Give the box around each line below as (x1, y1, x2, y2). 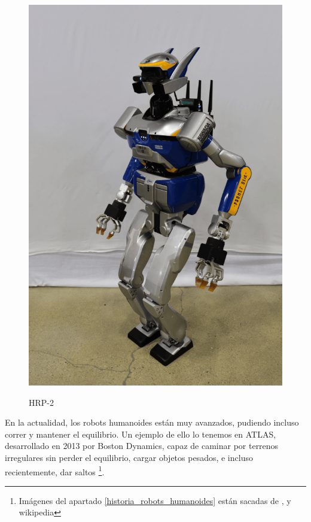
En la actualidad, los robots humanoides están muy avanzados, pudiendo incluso (5, 416, 299, 429)
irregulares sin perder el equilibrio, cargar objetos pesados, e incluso (5, 451, 253, 463)
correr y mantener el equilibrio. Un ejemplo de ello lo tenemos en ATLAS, (5, 427, 276, 440)
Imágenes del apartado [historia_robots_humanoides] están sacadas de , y (19, 494, 291, 506)
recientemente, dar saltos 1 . (5, 463, 105, 478)
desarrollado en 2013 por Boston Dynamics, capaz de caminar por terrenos (5, 439, 279, 452)
